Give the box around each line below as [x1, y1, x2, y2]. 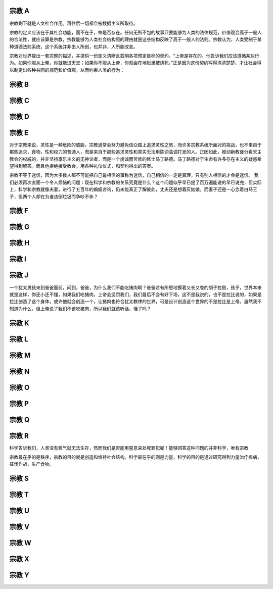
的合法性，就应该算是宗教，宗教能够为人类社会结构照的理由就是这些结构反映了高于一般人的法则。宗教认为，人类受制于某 [9, 36, 262, 42]
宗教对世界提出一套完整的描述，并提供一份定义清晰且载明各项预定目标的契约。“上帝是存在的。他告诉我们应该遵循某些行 [9, 53, 260, 59]
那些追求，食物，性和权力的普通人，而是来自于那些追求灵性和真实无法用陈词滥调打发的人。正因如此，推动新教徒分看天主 [9, 149, 262, 155]
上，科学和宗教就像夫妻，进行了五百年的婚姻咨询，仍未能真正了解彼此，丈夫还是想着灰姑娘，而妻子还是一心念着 [9, 186, 244, 192]
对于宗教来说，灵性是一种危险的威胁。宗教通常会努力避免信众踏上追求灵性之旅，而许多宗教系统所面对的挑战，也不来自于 [9, 141, 262, 148]
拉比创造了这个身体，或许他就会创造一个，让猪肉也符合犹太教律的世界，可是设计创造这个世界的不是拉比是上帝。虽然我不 [9, 299, 262, 305]
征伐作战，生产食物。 [9, 461, 54, 467]
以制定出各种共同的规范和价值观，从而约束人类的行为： [9, 67, 125, 73]
